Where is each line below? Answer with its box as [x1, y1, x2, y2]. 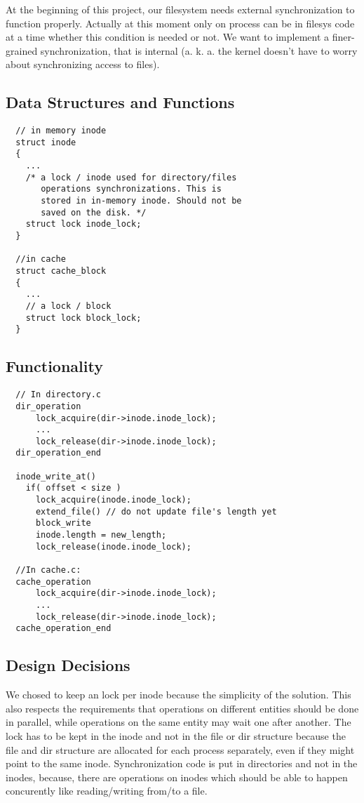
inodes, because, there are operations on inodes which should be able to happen [6, 769, 348, 784]
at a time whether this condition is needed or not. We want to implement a [6, 29, 330, 44]
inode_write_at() [15, 471, 96, 482]
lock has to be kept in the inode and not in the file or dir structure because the [6, 728, 346, 743]
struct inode [15, 137, 76, 147]
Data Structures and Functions [6, 91, 235, 113]
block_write [35, 518, 91, 529]
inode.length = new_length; [35, 530, 167, 540]
